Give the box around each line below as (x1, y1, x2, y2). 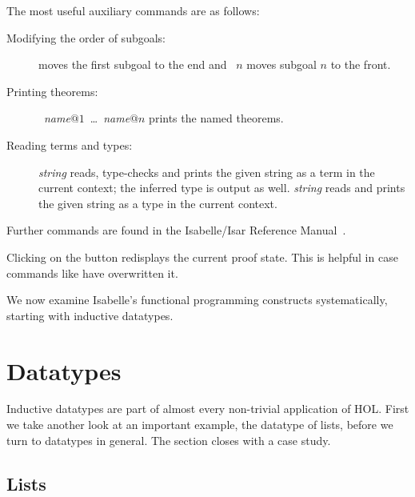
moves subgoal (246, 56, 317, 73)
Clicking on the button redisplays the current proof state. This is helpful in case (6, 248, 398, 265)
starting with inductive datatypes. (6, 307, 174, 323)
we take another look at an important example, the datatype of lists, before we (6, 416, 393, 433)
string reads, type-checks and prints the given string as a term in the (38, 163, 375, 180)
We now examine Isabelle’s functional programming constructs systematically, (6, 291, 388, 308)
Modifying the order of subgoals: (6, 29, 166, 46)
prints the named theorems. (149, 110, 284, 126)
